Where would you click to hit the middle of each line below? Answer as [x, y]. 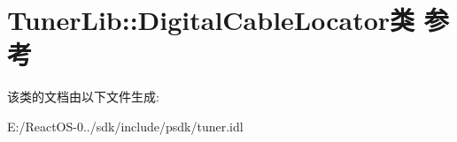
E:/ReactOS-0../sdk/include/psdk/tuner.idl [125, 126]
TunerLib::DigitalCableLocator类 [211, 20]
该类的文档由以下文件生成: [83, 97]
